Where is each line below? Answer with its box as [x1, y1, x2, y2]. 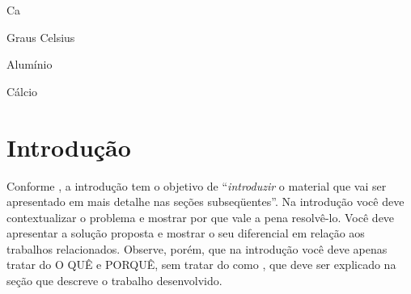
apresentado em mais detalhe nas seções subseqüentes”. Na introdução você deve [6, 193, 405, 210]
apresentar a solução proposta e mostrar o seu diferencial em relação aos [6, 225, 365, 241]
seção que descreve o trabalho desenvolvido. [6, 272, 222, 289]
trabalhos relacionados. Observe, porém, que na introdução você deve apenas [6, 240, 388, 257]
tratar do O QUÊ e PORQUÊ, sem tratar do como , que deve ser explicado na [6, 256, 396, 273]
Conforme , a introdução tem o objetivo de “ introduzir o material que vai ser [6, 177, 387, 194]
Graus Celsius [6, 28, 75, 45]
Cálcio [6, 82, 38, 99]
